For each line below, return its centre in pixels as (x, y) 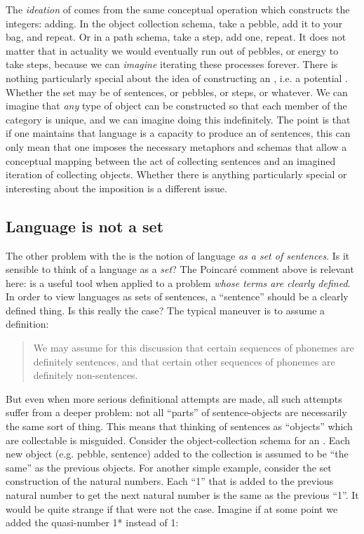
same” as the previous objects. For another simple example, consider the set (169, 467)
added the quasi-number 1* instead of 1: (92, 522)
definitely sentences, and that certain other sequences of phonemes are (184, 361)
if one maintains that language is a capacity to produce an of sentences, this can (178, 133)
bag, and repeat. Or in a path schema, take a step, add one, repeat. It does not (176, 37)
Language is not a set (85, 226)
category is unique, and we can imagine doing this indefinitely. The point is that (178, 119)
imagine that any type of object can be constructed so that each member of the (176, 106)
